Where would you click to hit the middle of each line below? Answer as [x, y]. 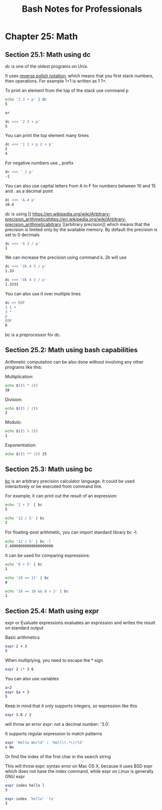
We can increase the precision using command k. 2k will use [66, 257]
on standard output [24, 628]
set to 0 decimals [22, 235]
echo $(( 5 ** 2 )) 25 [26, 454]
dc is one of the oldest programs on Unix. [47, 66]
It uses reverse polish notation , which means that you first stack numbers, [79, 76]
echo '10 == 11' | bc [27, 578]
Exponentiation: [21, 445]
